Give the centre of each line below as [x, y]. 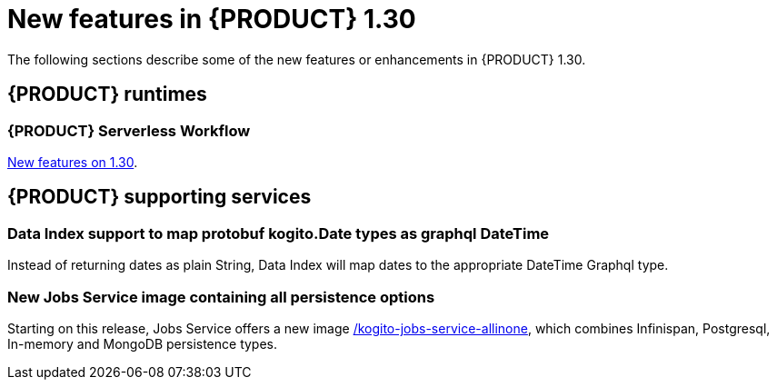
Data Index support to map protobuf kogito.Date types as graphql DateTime [279, 233]
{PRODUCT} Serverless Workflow [129, 130]
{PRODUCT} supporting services [159, 197]
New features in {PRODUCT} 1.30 [212, 19]
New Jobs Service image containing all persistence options [221, 297]
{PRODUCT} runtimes [107, 94]
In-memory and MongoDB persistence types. [143, 343]
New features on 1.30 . [73, 162]
